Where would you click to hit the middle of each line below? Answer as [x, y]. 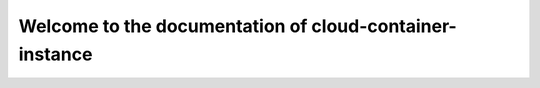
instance [55, 54]
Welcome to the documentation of [163, 26]
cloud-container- [384, 26]
